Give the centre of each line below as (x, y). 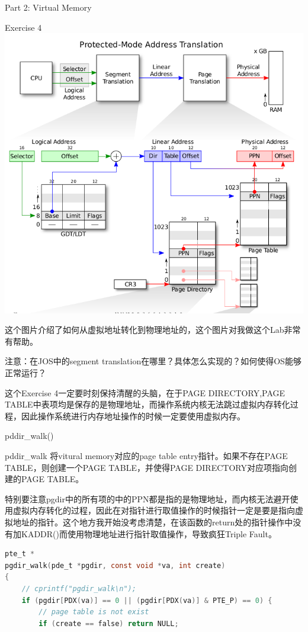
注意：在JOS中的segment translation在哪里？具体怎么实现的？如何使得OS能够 (153, 361)
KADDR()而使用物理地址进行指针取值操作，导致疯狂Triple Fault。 (149, 533)
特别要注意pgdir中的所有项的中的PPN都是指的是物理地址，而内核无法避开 (147, 498)
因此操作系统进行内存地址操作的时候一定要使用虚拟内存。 (133, 416)
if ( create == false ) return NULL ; (109, 623)
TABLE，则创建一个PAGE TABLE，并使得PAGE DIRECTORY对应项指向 (147, 467)
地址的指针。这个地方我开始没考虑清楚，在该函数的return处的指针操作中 (153, 522)
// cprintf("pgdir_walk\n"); (79, 588)
